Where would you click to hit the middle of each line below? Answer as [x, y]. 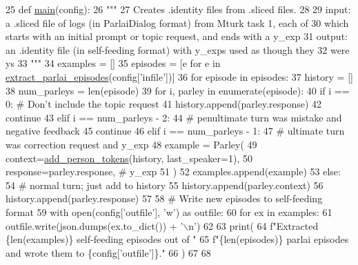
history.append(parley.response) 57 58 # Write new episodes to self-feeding [164, 198]
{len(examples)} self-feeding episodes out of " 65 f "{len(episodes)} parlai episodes [177, 239]
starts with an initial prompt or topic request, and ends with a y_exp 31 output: [177, 36]
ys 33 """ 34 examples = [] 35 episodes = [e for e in [113, 63]
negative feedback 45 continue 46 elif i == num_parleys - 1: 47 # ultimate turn [175, 131]
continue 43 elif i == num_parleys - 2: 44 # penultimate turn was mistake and [174, 117]
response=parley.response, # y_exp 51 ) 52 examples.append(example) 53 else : [173, 171]
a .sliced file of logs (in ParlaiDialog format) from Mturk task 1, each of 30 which [177, 22]
